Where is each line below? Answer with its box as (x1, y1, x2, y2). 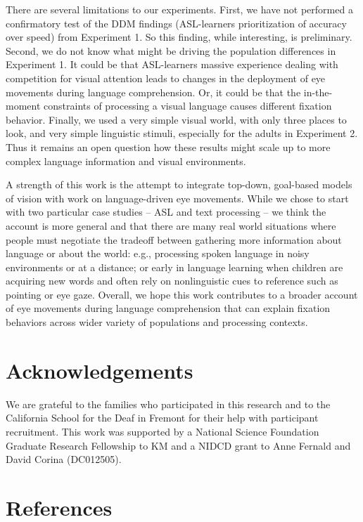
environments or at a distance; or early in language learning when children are (6, 259, 343, 274)
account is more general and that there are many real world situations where (6, 218, 336, 233)
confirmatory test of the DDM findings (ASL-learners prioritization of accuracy (6, 15, 347, 30)
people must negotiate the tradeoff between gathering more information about (6, 232, 342, 247)
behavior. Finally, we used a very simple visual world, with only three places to (6, 112, 347, 126)
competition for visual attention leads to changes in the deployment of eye (6, 70, 326, 85)
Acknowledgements (6, 355, 193, 384)
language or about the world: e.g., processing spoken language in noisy (6, 246, 310, 261)
